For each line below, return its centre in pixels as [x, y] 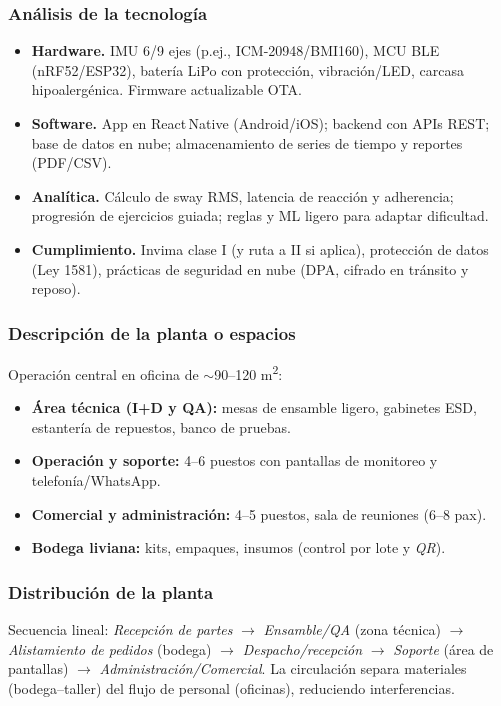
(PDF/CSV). [71, 162]
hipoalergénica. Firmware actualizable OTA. [167, 89]
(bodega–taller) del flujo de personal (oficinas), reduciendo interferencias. [231, 687]
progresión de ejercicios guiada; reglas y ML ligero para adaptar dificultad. [260, 215]
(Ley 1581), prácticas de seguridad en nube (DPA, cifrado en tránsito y [250, 268]
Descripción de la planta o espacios [152, 332]
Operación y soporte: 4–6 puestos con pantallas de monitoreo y [234, 460]
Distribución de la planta [111, 591]
